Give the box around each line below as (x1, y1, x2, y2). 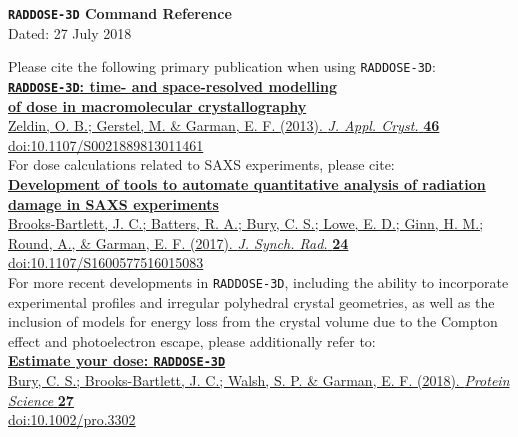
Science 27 (8, 389, 74, 410)
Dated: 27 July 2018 (8, 22, 132, 43)
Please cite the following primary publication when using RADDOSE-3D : (8, 56, 436, 77)
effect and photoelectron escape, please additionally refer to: (8, 330, 376, 351)
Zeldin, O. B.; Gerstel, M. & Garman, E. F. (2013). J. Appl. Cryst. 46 (8, 115, 440, 136)
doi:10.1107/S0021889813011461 (8, 134, 204, 155)
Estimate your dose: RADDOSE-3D (8, 350, 226, 371)
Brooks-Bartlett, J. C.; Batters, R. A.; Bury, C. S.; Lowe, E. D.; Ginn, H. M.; (8, 213, 484, 234)
